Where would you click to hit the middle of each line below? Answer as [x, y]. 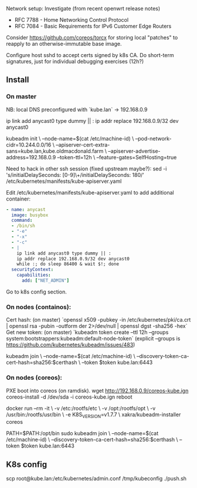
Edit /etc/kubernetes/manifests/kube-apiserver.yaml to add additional [90, 192]
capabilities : [34, 275]
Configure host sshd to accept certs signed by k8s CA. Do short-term [90, 55]
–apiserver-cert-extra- [83, 145]
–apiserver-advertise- [134, 151]
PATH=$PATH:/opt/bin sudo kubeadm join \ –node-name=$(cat [82, 433]
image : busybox [30, 215]
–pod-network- [153, 138]
